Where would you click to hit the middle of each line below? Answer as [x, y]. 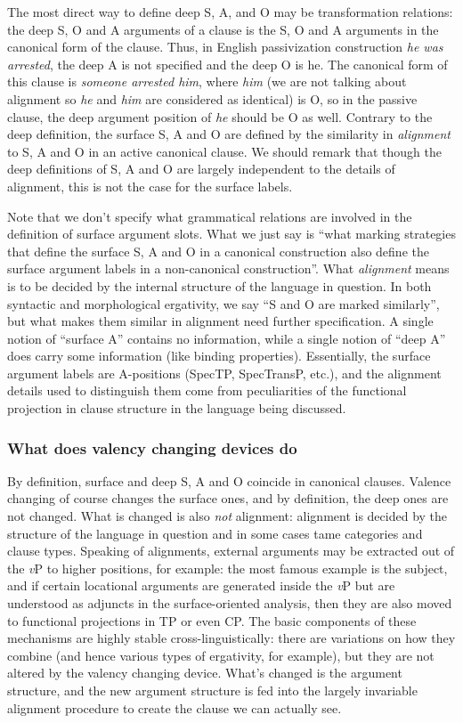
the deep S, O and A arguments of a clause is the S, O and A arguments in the [223, 29]
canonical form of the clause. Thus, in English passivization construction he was [225, 47]
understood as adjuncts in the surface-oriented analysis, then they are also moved [230, 603]
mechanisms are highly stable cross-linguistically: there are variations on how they [231, 638]
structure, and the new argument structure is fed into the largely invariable [212, 690]
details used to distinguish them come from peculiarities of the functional [207, 390]
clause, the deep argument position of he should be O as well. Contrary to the [220, 116]
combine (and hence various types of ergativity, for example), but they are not [221, 655]
